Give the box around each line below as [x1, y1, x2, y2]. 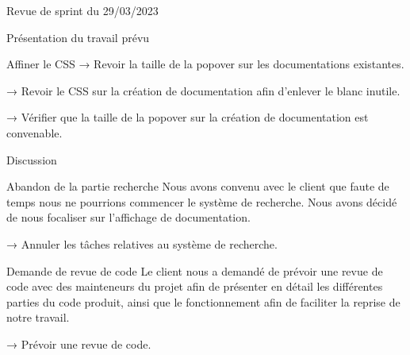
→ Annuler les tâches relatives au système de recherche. [6, 235, 278, 252]
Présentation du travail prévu [6, 29, 150, 45]
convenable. [6, 124, 63, 141]
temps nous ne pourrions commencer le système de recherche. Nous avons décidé [6, 193, 397, 210]
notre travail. [6, 309, 70, 326]
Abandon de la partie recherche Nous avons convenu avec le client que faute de [6, 178, 389, 195]
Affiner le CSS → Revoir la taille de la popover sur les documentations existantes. [6, 56, 404, 72]
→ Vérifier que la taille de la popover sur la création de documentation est [6, 109, 369, 125]
